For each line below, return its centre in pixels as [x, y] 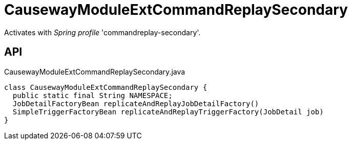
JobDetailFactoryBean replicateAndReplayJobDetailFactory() [136, 103]
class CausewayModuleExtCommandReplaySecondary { [106, 87]
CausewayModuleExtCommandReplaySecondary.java [95, 71]
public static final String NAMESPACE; [92, 95]
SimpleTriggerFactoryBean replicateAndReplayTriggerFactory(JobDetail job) [168, 112]
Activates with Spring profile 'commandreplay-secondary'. [102, 32]
